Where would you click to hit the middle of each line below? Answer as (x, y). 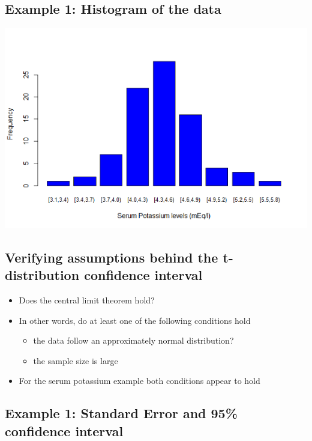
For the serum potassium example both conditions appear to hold (139, 381)
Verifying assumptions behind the (112, 257)
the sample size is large (76, 360)
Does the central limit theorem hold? (87, 300)
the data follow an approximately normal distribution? (133, 340)
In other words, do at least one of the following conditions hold (135, 320)
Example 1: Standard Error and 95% (121, 413)
